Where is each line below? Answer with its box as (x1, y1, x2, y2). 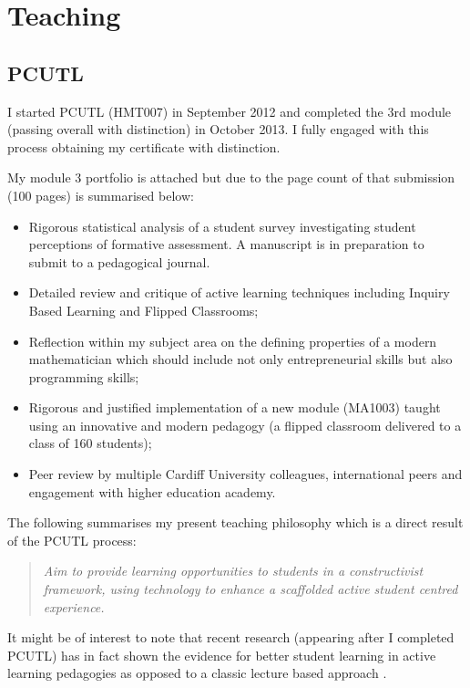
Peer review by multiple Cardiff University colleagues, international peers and (28, 464, 463, 484)
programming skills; (28, 367, 139, 386)
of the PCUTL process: (7, 530, 137, 549)
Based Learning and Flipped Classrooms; (28, 300, 259, 319)
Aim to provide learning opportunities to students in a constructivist (43, 561, 424, 580)
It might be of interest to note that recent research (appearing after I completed (7, 628, 455, 647)
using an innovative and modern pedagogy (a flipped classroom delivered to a (28, 415, 462, 434)
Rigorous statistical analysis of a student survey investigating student (28, 216, 416, 235)
